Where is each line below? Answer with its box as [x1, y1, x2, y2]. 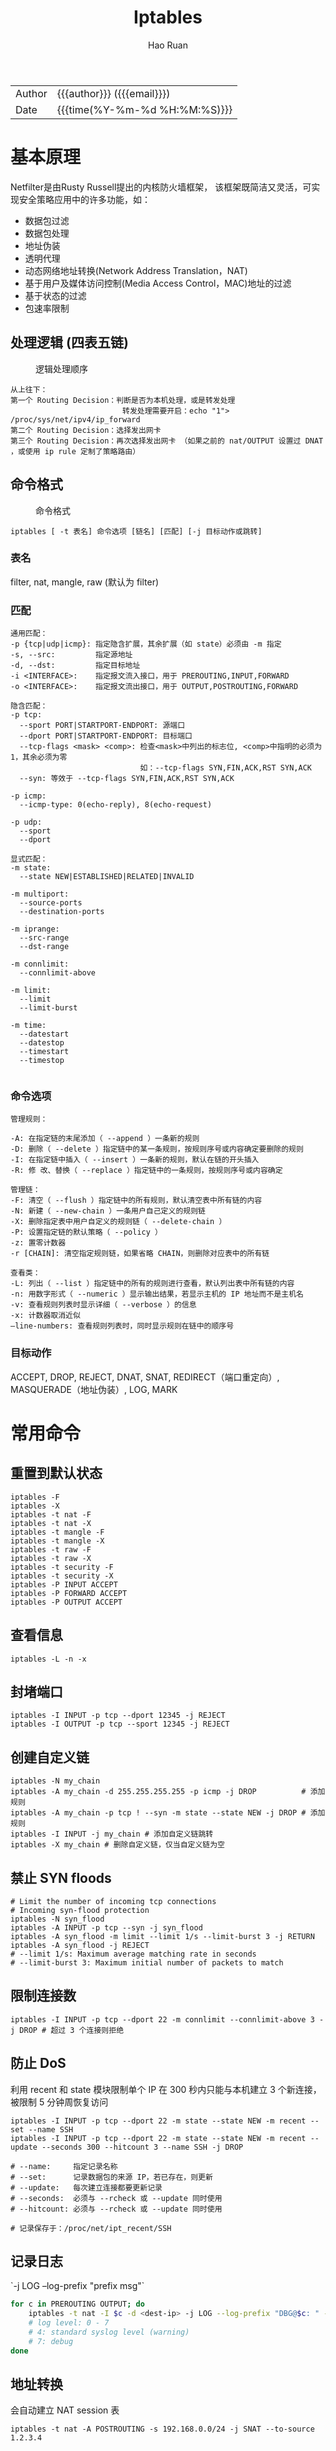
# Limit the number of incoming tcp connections [10, 1896, 217, 1906]
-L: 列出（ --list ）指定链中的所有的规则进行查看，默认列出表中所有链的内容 [10, 1279, 295, 1289]
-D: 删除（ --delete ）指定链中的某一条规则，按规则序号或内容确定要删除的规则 [10, 1144, 304, 1155]
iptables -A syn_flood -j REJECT [10, 1940, 150, 1950]
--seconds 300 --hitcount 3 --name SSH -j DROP [41, 2142, 244, 2152]
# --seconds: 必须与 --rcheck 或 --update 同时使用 [10, 2193, 223, 2203]
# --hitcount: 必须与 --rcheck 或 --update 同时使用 [10, 2204, 223, 2214]
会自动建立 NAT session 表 [10, 2404, 120, 2416]
